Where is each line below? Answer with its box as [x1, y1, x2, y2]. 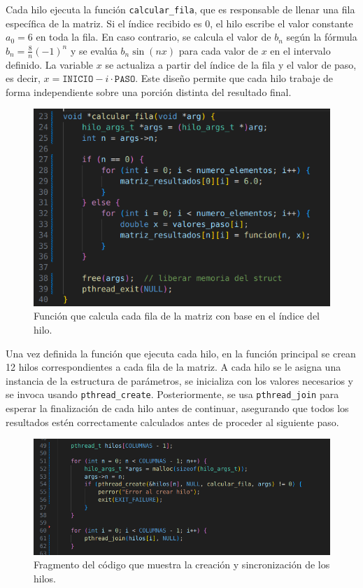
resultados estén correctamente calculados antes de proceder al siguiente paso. [6, 414, 339, 429]
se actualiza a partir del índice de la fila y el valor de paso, [105, 57, 357, 71]
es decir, [6, 71, 41, 86]
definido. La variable [6, 57, 94, 71]
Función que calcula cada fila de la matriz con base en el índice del [34, 308, 320, 323]
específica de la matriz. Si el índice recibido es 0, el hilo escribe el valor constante [6, 15, 353, 30]
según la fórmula [286, 29, 357, 44]
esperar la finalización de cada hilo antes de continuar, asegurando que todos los [6, 401, 349, 416]
